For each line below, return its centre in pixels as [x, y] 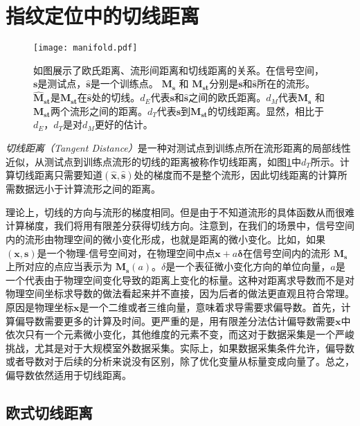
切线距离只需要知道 [58, 175]
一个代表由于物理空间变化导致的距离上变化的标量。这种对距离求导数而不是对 [180, 279]
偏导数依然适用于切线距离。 [69, 374]
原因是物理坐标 [39, 307]
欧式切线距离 [49, 412]
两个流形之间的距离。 [99, 110]
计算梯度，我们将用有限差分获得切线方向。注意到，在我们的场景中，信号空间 [180, 225]
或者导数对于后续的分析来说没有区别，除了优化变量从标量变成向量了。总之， [180, 361]
